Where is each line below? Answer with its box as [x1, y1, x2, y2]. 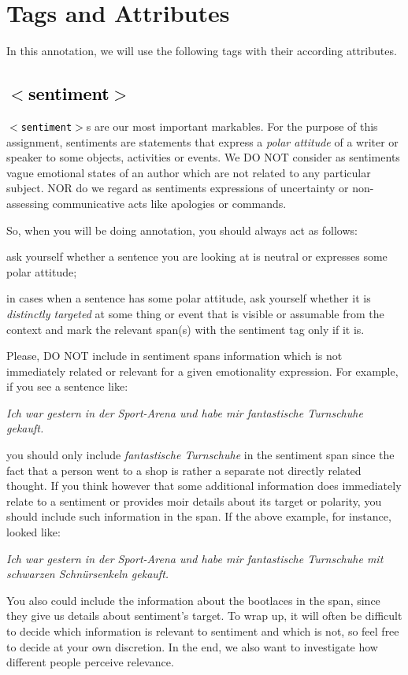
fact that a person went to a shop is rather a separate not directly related [6, 462, 362, 478]
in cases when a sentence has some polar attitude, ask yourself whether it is [6, 290, 371, 306]
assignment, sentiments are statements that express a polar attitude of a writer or [6, 133, 399, 150]
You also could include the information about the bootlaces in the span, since [6, 592, 380, 608]
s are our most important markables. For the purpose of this [86, 117, 378, 134]
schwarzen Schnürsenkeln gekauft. [6, 566, 169, 582]
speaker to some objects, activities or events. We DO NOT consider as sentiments [6, 149, 400, 165]
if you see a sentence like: [6, 378, 128, 395]
